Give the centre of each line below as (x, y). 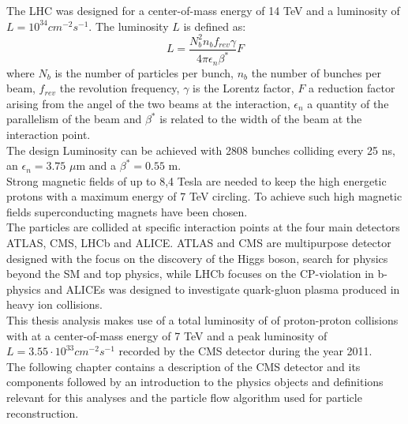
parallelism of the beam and (74, 119)
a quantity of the (348, 103)
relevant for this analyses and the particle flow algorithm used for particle (184, 398)
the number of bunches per (316, 72)
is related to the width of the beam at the (261, 119)
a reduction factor (352, 88)
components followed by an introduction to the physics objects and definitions (195, 382)
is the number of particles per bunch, (144, 72)
